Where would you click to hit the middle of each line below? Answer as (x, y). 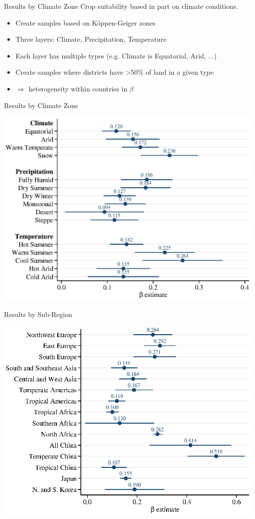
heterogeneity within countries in (78, 88)
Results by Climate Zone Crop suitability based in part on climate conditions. (121, 6)
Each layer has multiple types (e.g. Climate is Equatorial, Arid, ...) (116, 55)
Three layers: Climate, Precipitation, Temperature (91, 39)
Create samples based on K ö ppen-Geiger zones (85, 22)
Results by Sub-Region (38, 314)
